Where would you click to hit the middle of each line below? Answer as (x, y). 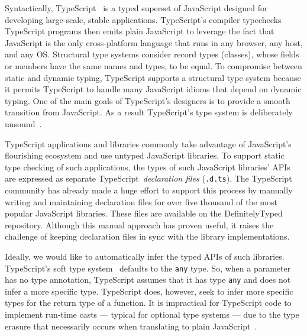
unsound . (23, 123)
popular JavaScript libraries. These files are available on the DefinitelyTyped (144, 213)
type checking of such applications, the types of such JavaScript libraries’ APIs (148, 167)
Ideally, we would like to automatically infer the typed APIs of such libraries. (145, 256)
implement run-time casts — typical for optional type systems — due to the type (152, 314)
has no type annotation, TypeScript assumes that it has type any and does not (148, 280)
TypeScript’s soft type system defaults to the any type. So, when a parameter (148, 268)
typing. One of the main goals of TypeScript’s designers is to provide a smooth (148, 100)
